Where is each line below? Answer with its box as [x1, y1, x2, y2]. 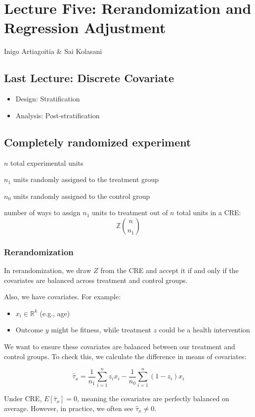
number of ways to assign [4, 207, 81, 218]
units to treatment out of [92, 207, 168, 218]
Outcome [15, 324, 43, 335]
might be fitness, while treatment [51, 324, 152, 335]
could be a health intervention [159, 324, 250, 335]
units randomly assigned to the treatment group [13, 174, 159, 185]
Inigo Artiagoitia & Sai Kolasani [4, 46, 102, 56]
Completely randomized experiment [4, 134, 191, 149]
